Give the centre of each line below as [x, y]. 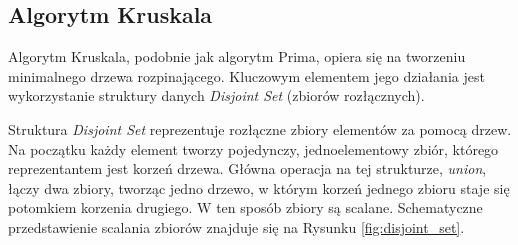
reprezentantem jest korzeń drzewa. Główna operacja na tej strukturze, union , [247, 168]
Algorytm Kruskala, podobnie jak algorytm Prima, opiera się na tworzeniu [237, 56]
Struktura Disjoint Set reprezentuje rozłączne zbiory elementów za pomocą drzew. [260, 128]
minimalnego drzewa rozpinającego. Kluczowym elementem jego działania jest [246, 75]
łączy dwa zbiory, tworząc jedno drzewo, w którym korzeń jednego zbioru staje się [259, 187]
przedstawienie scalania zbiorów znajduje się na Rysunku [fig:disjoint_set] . [236, 226]
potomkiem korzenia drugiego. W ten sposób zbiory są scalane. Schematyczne [245, 207]
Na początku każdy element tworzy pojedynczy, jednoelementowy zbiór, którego [253, 148]
